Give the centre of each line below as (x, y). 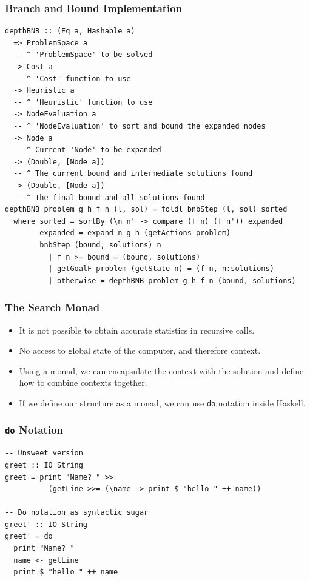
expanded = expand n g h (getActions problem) (135, 233)
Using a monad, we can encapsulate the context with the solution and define (161, 370)
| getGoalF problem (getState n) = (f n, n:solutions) (161, 269)
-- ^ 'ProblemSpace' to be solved (83, 55)
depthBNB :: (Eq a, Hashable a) (70, 31)
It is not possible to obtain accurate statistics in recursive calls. (137, 330)
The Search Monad (52, 307)
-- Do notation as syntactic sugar (77, 513)
